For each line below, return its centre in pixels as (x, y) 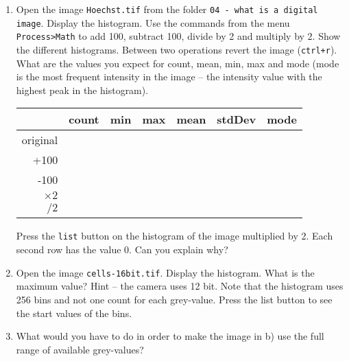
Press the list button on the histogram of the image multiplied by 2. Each (174, 236)
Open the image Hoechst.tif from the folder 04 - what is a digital (167, 9)
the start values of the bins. (74, 313)
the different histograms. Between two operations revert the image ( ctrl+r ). (177, 49)
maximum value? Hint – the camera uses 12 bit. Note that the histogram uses (180, 286)
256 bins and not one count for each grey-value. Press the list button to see (174, 299)
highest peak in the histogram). (82, 90)
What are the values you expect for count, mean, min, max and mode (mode (178, 63)
